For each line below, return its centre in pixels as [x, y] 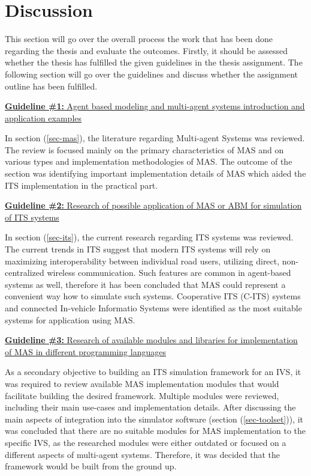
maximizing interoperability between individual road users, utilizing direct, [142, 261]
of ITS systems [32, 217]
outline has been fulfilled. [51, 86]
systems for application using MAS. [70, 319]
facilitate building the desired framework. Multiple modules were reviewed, [142, 395]
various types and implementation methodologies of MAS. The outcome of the [149, 161]
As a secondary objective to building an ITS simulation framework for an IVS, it [153, 372]
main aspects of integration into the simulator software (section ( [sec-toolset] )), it [154, 419]
